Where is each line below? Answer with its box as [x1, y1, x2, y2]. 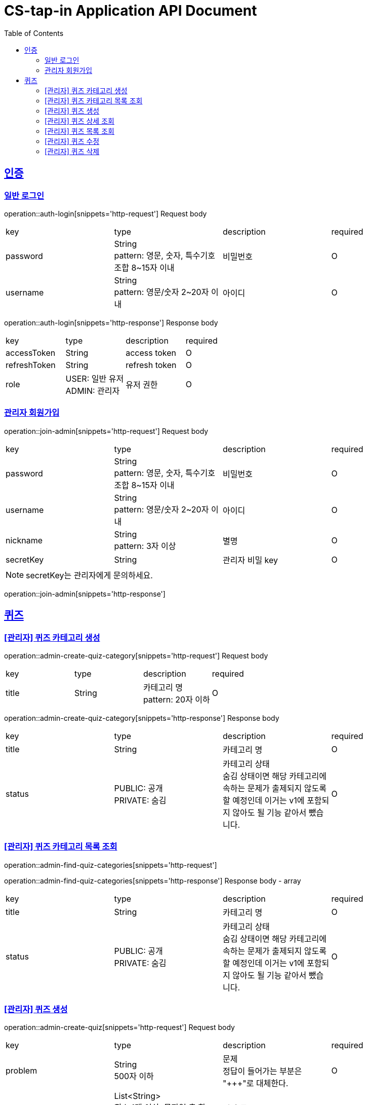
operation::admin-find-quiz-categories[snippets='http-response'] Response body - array [4, 876, 301, 885]
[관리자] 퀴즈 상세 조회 [45, 116, 114, 125]
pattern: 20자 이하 [143, 694, 210, 705]
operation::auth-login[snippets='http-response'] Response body [4, 318, 218, 327]
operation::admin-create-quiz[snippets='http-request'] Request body [4, 1023, 235, 1032]
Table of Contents [4, 28, 64, 38]
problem [6, 1065, 37, 1076]
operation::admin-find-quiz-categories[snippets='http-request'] [4, 860, 217, 869]
